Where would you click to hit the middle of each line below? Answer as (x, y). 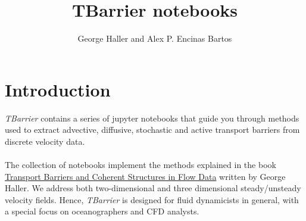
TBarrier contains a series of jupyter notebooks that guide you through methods (152, 118)
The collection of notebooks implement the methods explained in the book (140, 165)
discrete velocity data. (45, 141)
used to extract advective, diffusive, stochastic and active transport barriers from (152, 130)
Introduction (58, 89)
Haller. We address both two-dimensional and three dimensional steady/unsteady (153, 188)
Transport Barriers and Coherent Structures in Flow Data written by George (145, 176)
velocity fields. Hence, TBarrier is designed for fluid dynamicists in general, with (152, 199)
